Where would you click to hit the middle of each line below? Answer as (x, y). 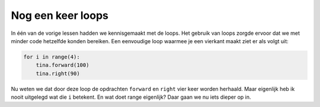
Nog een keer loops (60, 15)
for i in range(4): (52, 57)
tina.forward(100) (63, 65)
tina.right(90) (58, 73)
